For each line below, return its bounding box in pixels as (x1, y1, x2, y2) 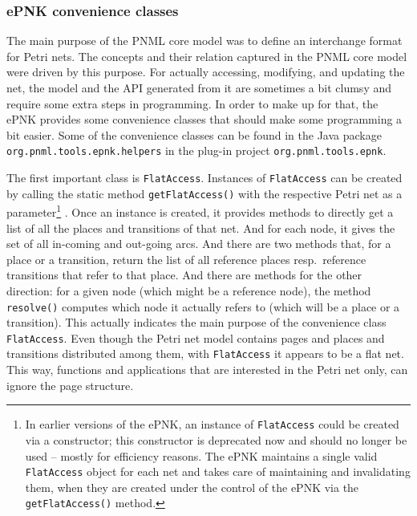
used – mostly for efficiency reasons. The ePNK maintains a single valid (25, 447, 378, 464)
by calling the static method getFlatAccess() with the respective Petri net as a (6, 185, 403, 201)
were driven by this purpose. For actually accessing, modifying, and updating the (6, 63, 405, 80)
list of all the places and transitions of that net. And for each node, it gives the (6, 219, 395, 236)
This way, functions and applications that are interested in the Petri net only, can (6, 361, 408, 378)
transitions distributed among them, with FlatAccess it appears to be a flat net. (6, 345, 404, 362)
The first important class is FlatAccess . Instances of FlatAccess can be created (6, 169, 403, 186)
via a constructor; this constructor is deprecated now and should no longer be (25, 431, 407, 448)
